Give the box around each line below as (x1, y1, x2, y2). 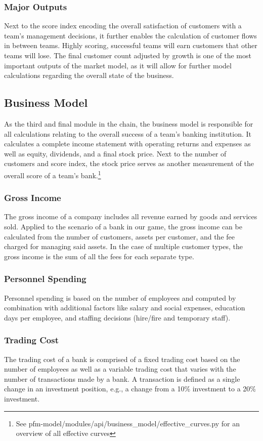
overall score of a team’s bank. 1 (4, 168, 101, 180)
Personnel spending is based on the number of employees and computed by (4, 292, 236, 303)
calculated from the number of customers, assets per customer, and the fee (4, 231, 235, 242)
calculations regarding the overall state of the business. (4, 70, 174, 81)
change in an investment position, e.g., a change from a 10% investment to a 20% (4, 383, 256, 394)
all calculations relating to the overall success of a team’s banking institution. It (4, 128, 251, 139)
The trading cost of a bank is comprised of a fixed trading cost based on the (4, 353, 240, 364)
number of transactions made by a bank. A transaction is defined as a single (4, 373, 240, 384)
